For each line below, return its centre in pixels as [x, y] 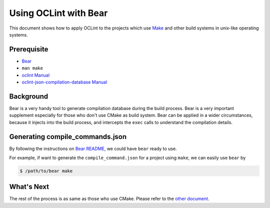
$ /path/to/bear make [46, 171]
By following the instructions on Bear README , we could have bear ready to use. [93, 148]
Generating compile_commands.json [68, 137]
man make [32, 68]
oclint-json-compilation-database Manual [64, 82]
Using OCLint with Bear [58, 13]
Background [29, 96]
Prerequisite [29, 49]
